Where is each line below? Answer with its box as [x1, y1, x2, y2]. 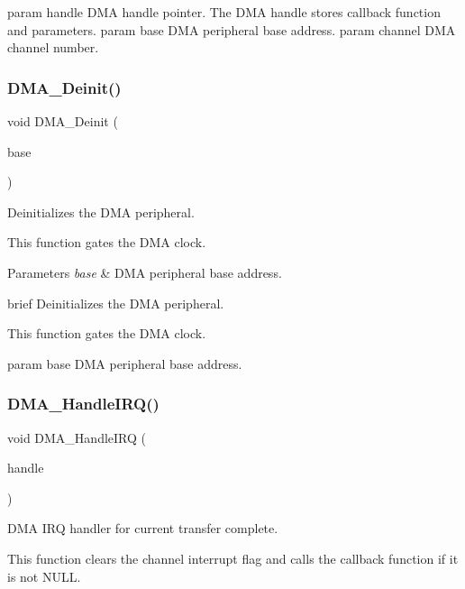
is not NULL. [7, 566, 81, 585]
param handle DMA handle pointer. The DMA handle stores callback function [7, 3, 441, 21]
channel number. [7, 38, 99, 57]
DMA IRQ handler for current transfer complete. [7, 519, 278, 538]
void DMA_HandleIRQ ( [7, 428, 147, 446]
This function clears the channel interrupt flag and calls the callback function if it [7, 548, 459, 567]
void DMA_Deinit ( [7, 112, 118, 130]
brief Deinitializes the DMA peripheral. [7, 293, 224, 312]
